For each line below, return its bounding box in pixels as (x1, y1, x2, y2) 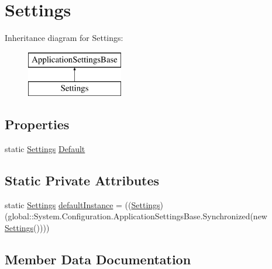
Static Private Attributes (5, 171, 160, 189)
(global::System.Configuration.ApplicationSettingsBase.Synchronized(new (5, 210, 267, 222)
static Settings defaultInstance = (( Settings (5, 198, 160, 211)
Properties (5, 115, 70, 133)
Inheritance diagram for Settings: (5, 32, 123, 44)
